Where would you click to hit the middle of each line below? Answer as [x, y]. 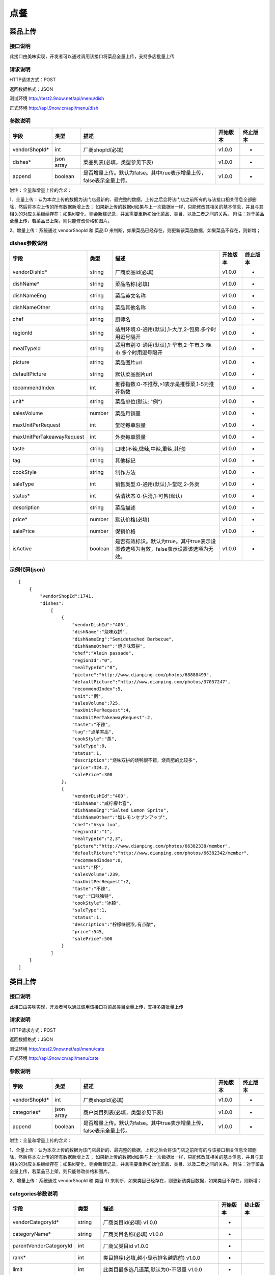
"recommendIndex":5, [98, 689]
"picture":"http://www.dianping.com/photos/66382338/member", [151, 846]
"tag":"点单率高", [93, 732]
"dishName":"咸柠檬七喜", [102, 803]
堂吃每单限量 [130, 425]
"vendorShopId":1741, [67, 596]
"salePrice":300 [92, 774]
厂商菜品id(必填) [134, 272]
